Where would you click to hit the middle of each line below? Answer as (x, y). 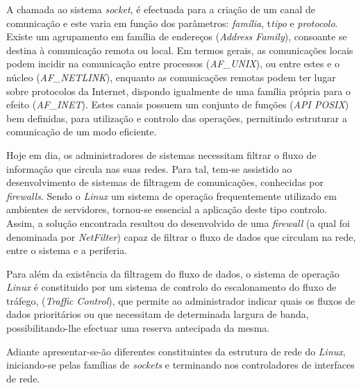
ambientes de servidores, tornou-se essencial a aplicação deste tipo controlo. (167, 209)
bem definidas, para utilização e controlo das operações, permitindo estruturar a (177, 118)
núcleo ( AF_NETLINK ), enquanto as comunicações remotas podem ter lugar (171, 77)
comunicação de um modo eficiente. (82, 132)
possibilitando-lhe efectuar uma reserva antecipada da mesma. (138, 328)
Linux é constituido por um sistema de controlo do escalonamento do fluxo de (171, 287)
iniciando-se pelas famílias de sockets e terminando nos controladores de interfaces (180, 365)
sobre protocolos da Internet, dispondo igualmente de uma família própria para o (178, 91)
